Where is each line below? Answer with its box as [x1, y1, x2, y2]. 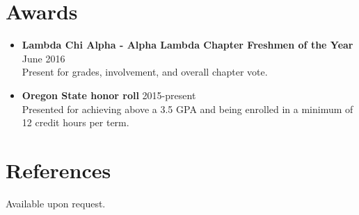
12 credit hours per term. [22, 115, 129, 130]
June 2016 [22, 51, 65, 65]
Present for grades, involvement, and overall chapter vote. [22, 64, 268, 79]
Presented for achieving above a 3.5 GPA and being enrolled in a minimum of [22, 101, 353, 116]
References [6, 155, 111, 184]
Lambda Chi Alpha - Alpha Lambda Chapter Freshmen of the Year [22, 37, 353, 52]
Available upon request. [6, 196, 106, 210]
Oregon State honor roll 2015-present [22, 87, 196, 102]
